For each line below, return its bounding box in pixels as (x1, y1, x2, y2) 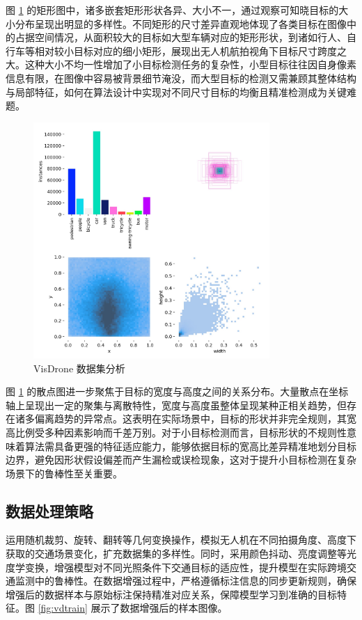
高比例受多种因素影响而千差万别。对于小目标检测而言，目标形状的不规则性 (6, 424, 347, 439)
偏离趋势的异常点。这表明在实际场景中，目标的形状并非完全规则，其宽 (34, 411, 356, 426)
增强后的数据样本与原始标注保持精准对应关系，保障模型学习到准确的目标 (6, 587, 337, 601)
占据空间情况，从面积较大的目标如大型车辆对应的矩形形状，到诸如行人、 (15, 30, 347, 45)
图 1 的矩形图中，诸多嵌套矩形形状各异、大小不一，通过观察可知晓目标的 (6, 3, 339, 17)
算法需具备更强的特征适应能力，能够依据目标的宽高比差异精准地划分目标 (24, 438, 356, 453)
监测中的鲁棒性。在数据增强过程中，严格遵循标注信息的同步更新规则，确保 (15, 573, 356, 588)
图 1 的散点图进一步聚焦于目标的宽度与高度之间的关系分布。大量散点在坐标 (6, 384, 349, 399)
